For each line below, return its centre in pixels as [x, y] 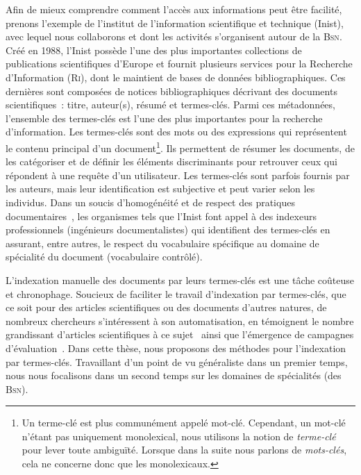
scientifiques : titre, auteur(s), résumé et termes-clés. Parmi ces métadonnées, [170, 105]
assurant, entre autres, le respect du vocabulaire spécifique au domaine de [162, 243]
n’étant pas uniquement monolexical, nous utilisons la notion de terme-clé [179, 436]
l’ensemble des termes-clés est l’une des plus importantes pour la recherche [164, 118]
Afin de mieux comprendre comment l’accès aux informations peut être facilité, [174, 9]
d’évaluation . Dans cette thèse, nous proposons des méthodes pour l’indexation [176, 348]
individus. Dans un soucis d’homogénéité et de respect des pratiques [150, 202]
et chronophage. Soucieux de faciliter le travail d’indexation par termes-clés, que [176, 293]
